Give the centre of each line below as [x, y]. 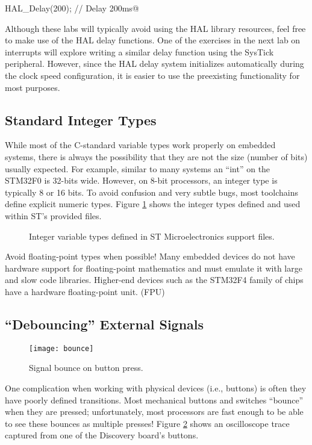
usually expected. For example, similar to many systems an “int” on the [138, 168]
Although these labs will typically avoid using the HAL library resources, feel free [155, 28]
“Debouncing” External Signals [105, 324]
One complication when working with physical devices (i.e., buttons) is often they [156, 387]
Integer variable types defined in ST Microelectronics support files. [152, 236]
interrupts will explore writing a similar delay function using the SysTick [139, 51]
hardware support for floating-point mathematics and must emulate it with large [154, 268]
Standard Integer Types [81, 120]
